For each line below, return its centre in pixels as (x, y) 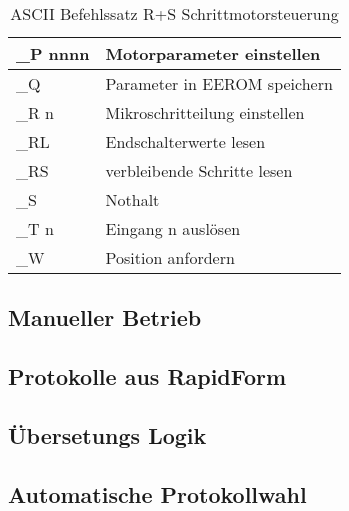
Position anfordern (170, 257)
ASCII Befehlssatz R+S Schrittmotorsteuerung (174, 13)
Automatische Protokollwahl (157, 493)
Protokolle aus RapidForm (147, 376)
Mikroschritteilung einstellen (205, 112)
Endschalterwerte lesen (185, 141)
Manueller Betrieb (105, 317)
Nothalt (132, 199)
